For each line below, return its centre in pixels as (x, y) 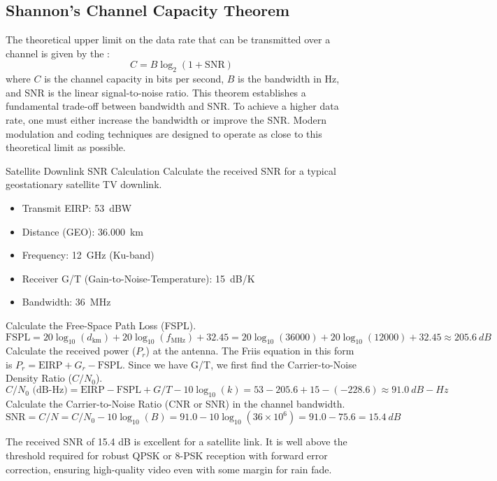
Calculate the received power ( (71, 351)
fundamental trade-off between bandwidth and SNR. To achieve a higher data (172, 106)
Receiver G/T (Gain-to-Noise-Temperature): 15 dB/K (138, 278)
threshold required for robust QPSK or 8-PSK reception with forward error (167, 455)
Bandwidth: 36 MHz (66, 302)
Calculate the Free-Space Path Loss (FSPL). (101, 325)
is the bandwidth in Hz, (289, 79)
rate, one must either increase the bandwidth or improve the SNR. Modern (166, 119)
